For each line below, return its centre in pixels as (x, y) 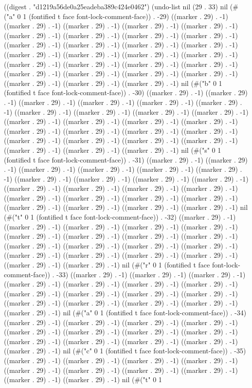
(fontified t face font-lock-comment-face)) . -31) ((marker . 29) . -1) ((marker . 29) (126, 159)
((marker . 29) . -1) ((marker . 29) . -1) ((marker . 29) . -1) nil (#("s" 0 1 (113, 150)
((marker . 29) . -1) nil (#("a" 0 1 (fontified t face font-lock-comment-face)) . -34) (125, 312)
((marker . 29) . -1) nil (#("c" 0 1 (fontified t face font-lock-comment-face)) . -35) (125, 351)
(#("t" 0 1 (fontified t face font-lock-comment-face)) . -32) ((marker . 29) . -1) (120, 217)
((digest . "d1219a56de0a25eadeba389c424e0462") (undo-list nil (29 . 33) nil (116, 6)
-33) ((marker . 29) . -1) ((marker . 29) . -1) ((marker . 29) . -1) (151, 274)
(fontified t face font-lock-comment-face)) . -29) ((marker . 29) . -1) (128, 16)
